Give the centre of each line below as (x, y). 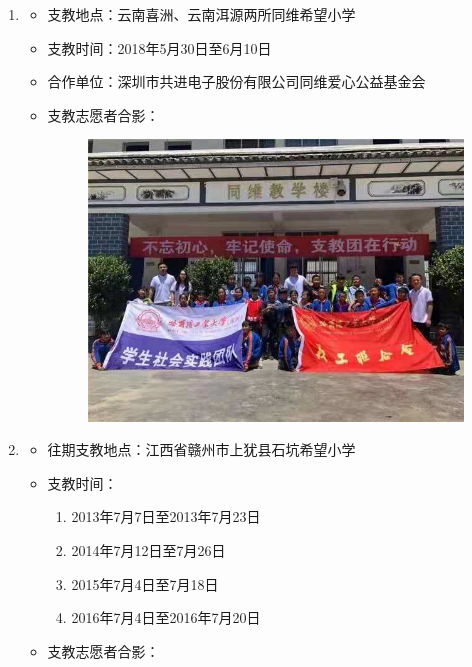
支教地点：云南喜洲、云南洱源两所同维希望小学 (201, 14)
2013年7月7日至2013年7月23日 (166, 516)
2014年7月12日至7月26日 (148, 550)
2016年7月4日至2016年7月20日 (166, 617)
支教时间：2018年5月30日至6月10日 (159, 47)
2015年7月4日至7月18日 (145, 583)
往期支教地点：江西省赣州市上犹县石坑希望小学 (201, 449)
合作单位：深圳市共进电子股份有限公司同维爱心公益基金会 (236, 81)
